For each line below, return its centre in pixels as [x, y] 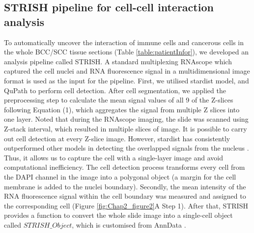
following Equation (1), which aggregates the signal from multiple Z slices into [122, 109]
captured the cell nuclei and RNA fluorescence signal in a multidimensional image [127, 71]
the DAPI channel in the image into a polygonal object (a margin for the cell [120, 176]
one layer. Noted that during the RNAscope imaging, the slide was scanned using [126, 119]
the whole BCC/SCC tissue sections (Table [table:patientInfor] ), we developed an [126, 52]
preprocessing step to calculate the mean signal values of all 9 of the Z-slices [119, 100]
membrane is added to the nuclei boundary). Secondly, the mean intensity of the [125, 186]
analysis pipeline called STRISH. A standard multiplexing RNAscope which [118, 61]
